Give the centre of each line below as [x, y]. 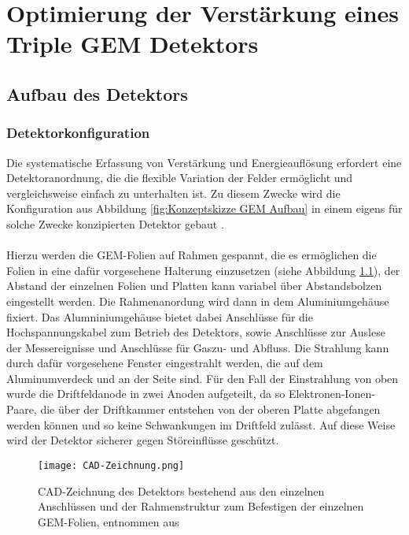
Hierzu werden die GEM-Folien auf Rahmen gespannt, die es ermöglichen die [192, 255]
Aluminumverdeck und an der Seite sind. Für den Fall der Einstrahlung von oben [203, 378]
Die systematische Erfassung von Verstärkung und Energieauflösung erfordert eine [204, 162]
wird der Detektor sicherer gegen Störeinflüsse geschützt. [143, 440]
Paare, [22, 409]
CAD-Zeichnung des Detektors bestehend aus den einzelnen [181, 490]
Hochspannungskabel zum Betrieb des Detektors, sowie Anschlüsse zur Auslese [196, 332]
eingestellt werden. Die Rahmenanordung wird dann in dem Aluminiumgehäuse [198, 301]
